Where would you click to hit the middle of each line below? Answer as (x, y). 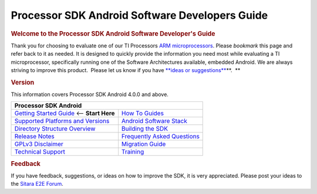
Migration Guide (144, 144)
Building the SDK (145, 129)
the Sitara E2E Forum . (37, 184)
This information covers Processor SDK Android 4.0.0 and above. (90, 94)
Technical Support (40, 152)
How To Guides (143, 113)
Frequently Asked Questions (160, 137)
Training (133, 152)
